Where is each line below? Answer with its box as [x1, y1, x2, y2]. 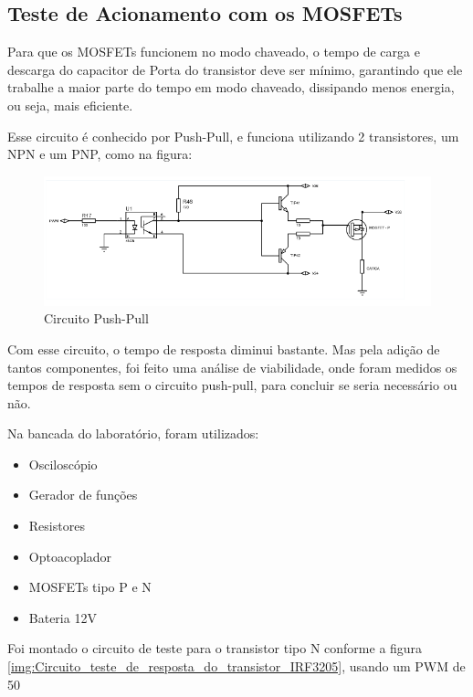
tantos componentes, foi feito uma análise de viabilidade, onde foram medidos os [7, 357, 457, 376]
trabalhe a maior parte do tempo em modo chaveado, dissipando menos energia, [7, 78, 455, 97]
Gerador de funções [28, 485, 138, 504]
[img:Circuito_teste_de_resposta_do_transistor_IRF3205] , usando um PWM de [7, 657, 466, 676]
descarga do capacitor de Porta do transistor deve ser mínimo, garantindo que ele [7, 59, 463, 79]
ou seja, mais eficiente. [7, 95, 133, 114]
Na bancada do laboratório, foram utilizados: [7, 424, 259, 443]
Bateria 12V [28, 607, 97, 627]
